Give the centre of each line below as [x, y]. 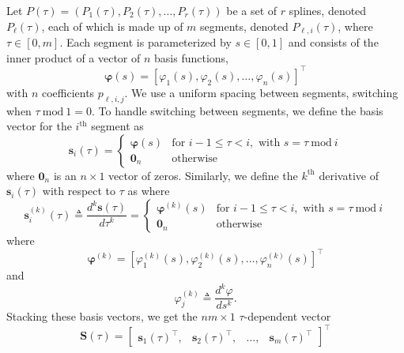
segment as [117, 126]
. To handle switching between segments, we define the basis [238, 110]
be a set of [252, 10]
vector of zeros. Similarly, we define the [203, 175]
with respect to [79, 191]
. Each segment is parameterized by [145, 42]
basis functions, [192, 57]
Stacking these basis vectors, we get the [102, 316]
